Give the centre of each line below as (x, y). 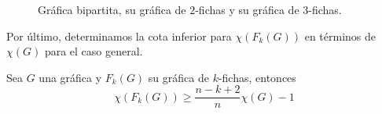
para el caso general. (94, 51)
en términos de (340, 36)
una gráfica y (70, 77)
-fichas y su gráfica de (247, 9)
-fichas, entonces (257, 77)
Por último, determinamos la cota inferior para (119, 36)
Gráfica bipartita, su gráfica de (112, 9)
